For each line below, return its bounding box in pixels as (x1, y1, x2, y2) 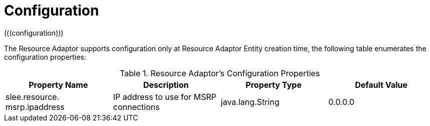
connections (113, 101, 160, 112)
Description (143, 79, 189, 90)
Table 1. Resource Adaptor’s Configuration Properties (119, 68, 320, 78)
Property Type (245, 79, 302, 90)
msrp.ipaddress (6, 101, 65, 112)
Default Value (355, 79, 408, 90)
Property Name (29, 79, 88, 90)
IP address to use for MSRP (113, 91, 217, 102)
